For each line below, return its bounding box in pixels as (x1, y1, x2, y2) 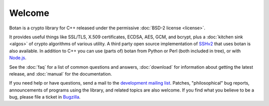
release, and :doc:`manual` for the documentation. (9, 71, 112, 77)
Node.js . (9, 55, 27, 61)
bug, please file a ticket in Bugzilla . (9, 94, 81, 100)
